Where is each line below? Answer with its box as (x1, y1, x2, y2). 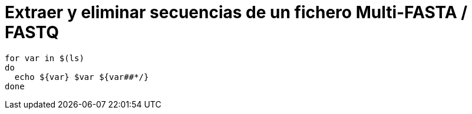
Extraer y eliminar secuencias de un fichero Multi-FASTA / (5, 2, 468, 22)
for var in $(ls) (5, 53, 84, 63)
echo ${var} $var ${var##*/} (14, 72, 149, 82)
